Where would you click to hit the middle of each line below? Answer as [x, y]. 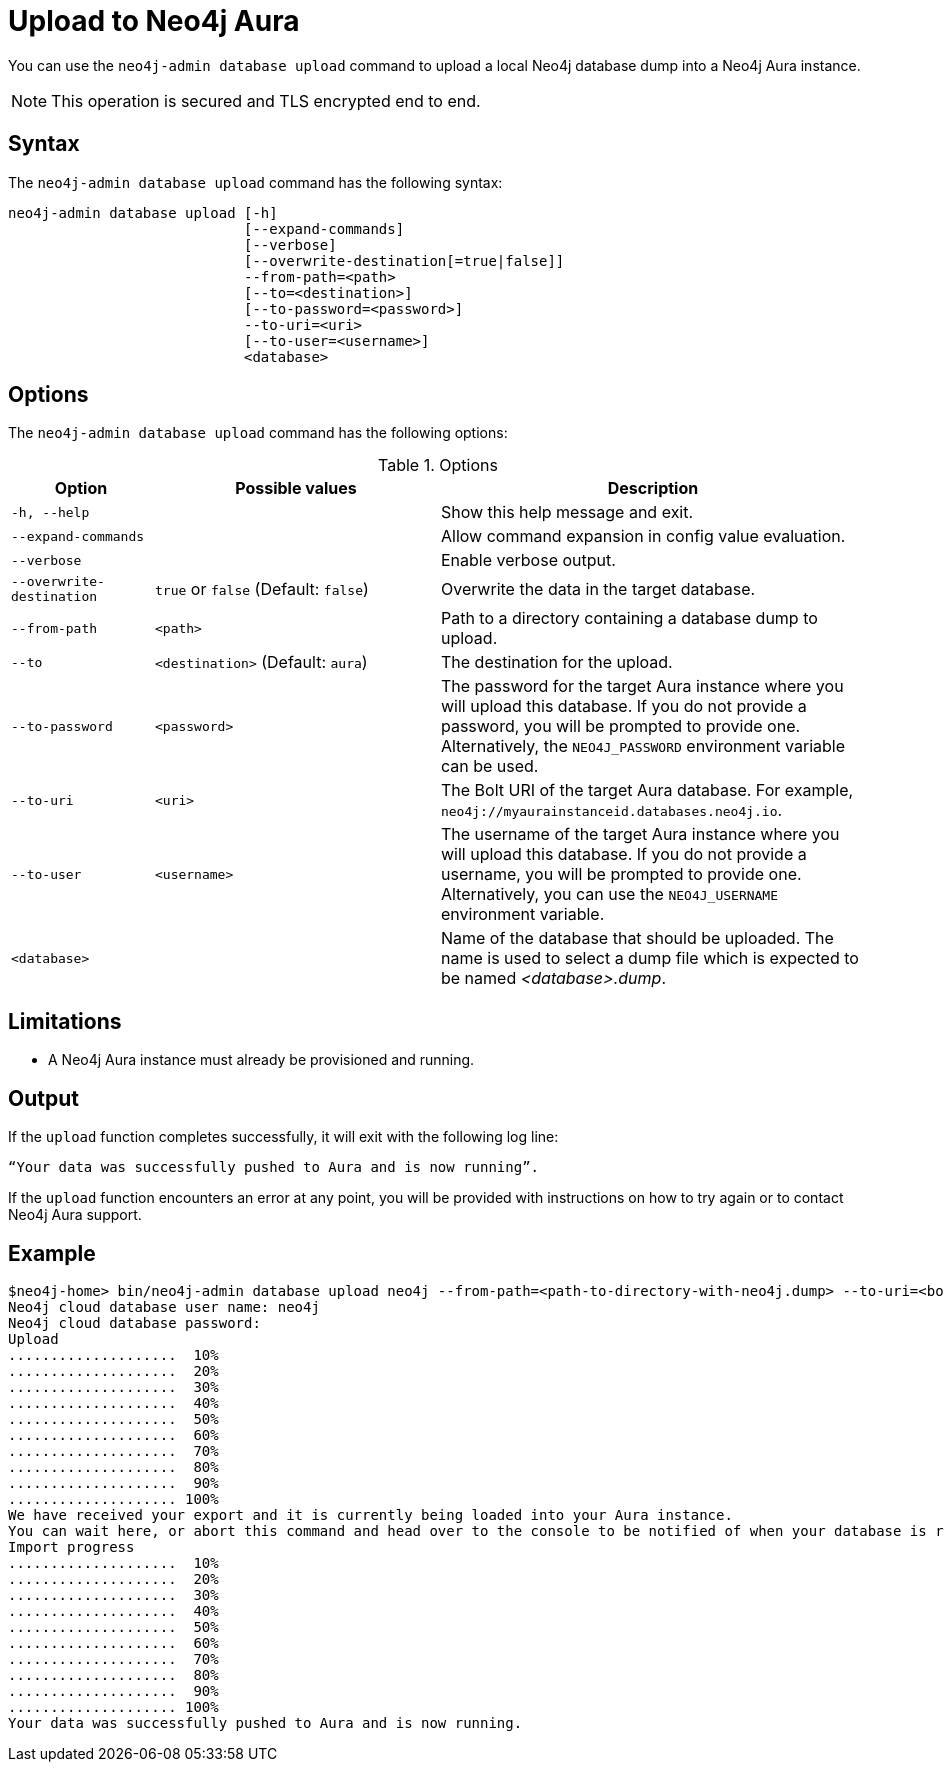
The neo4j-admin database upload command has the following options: [258, 433]
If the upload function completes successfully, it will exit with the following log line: [283, 1137]
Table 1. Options [438, 465]
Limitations [65, 1021]
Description [653, 488]
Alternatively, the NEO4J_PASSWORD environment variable [642, 746]
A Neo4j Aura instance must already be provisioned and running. [261, 1060]
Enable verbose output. [528, 560]
